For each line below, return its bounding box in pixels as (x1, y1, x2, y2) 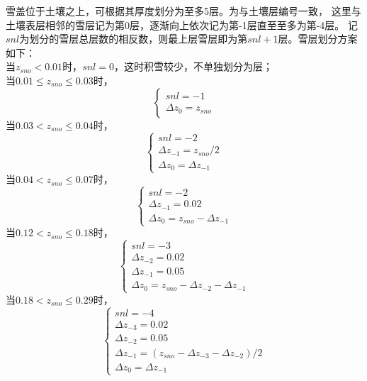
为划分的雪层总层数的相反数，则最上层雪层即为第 (19, 31, 248, 46)
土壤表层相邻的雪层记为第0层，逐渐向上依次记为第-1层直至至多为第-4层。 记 (6, 17, 358, 32)
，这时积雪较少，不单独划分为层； (113, 59, 273, 74)
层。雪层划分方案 (278, 31, 358, 46)
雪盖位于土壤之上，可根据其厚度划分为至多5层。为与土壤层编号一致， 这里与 (6, 4, 361, 18)
